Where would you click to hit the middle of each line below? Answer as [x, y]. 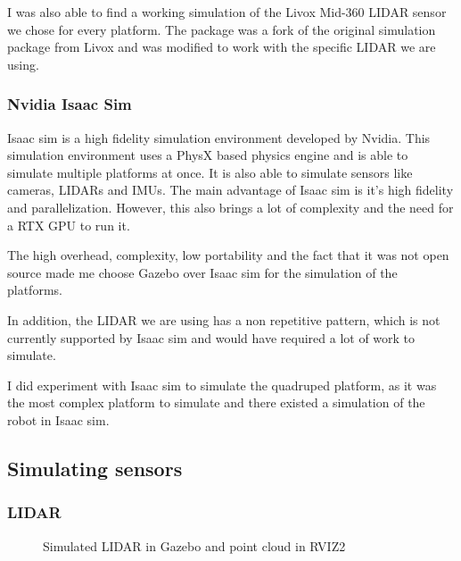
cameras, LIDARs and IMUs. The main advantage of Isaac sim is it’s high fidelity [230, 190]
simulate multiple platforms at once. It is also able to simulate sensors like [210, 172]
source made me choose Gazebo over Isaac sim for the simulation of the [202, 272]
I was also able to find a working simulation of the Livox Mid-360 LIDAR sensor [227, 12]
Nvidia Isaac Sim [70, 104]
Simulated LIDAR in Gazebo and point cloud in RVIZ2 [194, 545]
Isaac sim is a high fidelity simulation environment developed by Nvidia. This [219, 137]
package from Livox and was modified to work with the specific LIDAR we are [222, 47]
